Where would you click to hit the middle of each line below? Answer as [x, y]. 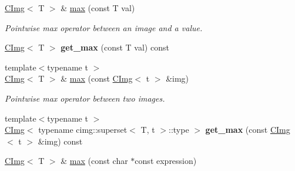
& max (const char [94, 161]
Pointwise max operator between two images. [85, 98]
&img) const [60, 141]
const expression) [166, 161]
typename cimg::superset [83, 130]
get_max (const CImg [248, 130]
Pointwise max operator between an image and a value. [104, 27]
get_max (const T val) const [115, 47]
